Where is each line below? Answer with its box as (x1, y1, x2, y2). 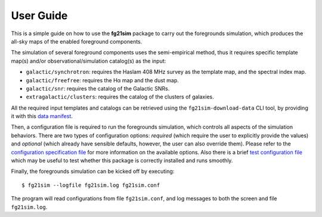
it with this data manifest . (11, 113, 73, 120)
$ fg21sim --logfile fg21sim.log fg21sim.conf (21, 182, 160, 188)
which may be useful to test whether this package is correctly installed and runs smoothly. (11, 157, 233, 164)
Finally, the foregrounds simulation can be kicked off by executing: (11, 168, 175, 175)
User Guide (11, 9, 68, 22)
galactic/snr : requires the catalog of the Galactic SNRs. (26, 85, 170, 92)
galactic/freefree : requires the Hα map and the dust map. (26, 76, 179, 83)
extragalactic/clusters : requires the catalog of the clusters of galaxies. (26, 93, 214, 101)
